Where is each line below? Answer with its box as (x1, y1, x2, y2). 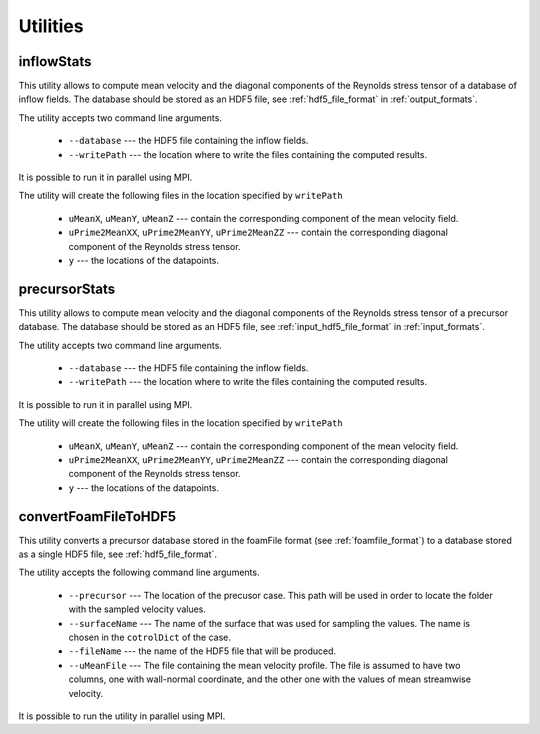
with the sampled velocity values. (68, 603, 207, 615)
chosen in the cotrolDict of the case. (68, 631, 232, 644)
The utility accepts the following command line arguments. (18, 566, 260, 579)
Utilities (18, 15, 84, 37)
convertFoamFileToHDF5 (18, 508, 177, 525)
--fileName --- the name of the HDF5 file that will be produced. (68, 645, 337, 657)
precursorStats (18, 280, 115, 297)
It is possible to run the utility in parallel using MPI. (18, 710, 226, 722)
